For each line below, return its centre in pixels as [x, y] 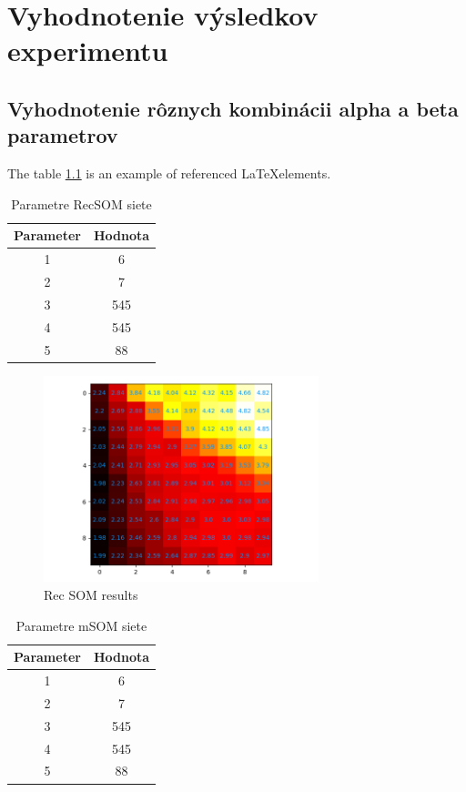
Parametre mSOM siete [81, 625]
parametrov [63, 135]
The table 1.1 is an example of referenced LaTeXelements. [169, 173]
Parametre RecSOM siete [81, 203]
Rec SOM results [91, 595]
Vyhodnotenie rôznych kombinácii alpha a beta [233, 108]
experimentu [88, 51]
